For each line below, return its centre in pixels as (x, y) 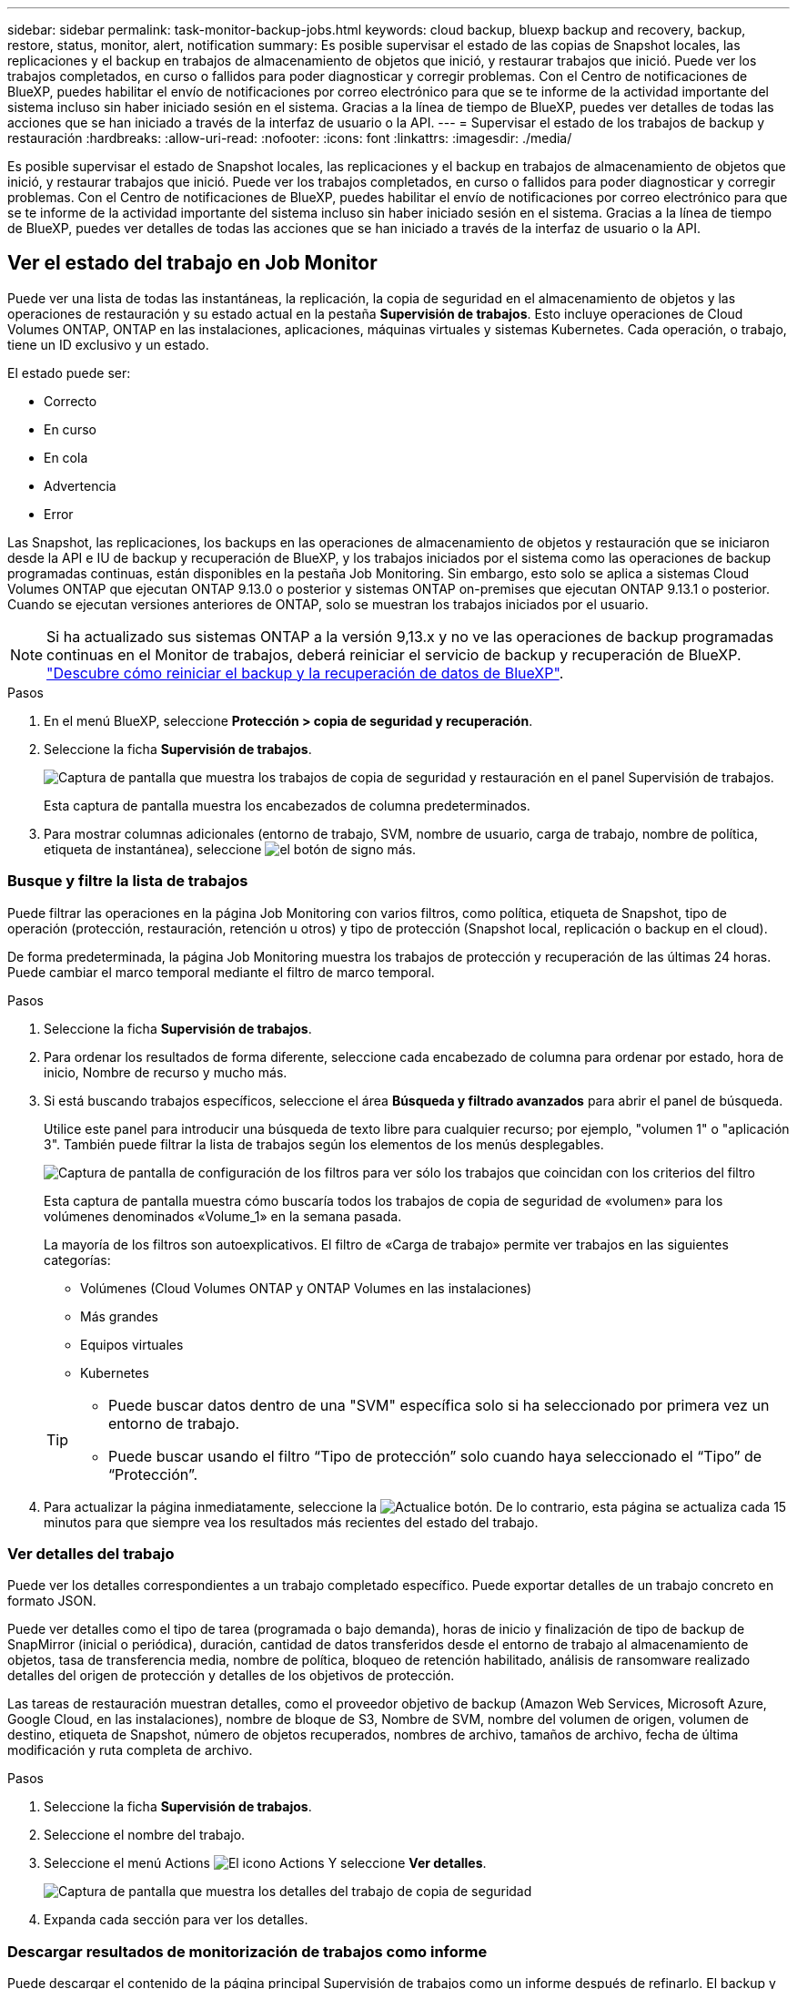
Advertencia (80, 485)
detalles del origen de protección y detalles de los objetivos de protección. (231, 1676)
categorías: (77, 1260)
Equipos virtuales (132, 1344)
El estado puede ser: (69, 372)
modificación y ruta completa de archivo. (130, 1750)
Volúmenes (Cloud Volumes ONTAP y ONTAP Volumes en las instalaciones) (306, 1288)
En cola (66, 457)
